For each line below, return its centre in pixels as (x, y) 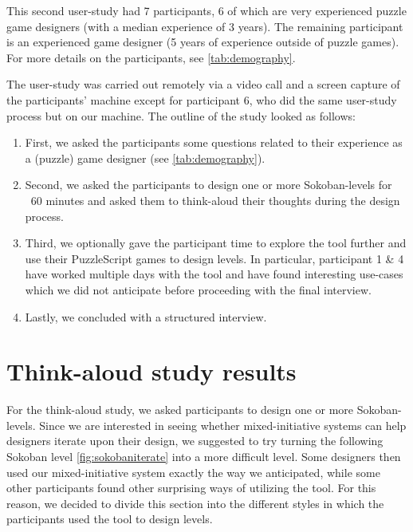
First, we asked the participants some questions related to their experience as (214, 142)
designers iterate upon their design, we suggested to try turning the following (195, 441)
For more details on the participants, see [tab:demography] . (151, 57)
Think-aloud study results (151, 371)
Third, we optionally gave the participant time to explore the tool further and (216, 243)
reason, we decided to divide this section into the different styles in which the (195, 503)
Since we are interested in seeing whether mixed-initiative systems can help (223, 425)
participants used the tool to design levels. (110, 519)
